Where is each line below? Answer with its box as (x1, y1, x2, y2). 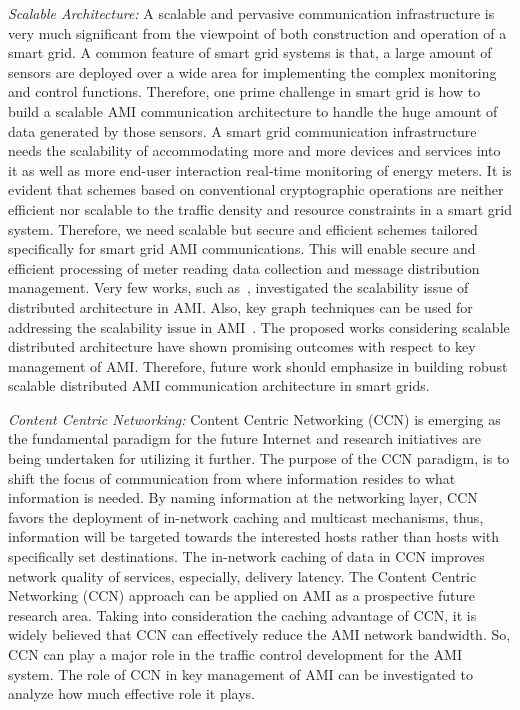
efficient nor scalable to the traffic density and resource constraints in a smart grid (8, 198, 512, 219)
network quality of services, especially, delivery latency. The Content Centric (8, 565, 477, 586)
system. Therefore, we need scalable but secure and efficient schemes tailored (8, 218, 478, 239)
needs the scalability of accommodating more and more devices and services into (8, 140, 501, 161)
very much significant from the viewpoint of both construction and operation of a (8, 22, 507, 43)
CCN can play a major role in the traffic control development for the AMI (8, 644, 463, 664)
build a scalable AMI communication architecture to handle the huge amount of (8, 100, 498, 121)
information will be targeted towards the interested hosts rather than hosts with (8, 526, 500, 547)
